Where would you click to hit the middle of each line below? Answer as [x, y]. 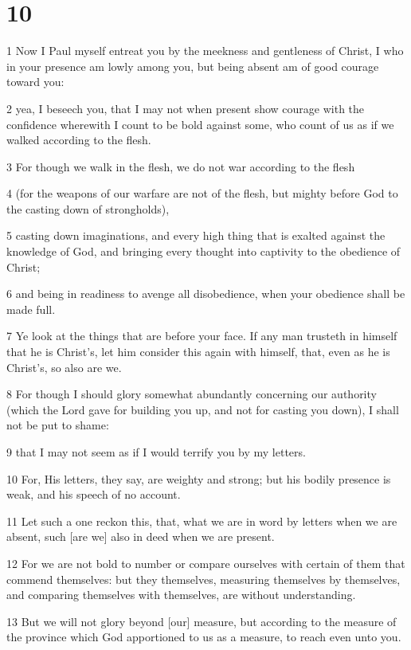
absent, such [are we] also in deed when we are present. [141, 536]
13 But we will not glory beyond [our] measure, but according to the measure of [202, 621]
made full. [31, 309]
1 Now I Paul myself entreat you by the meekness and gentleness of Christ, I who [205, 51]
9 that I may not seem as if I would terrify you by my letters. [156, 452]
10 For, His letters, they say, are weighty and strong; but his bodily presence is [199, 478]
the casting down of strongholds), [88, 208]
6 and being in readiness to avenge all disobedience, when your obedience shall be [206, 294]
